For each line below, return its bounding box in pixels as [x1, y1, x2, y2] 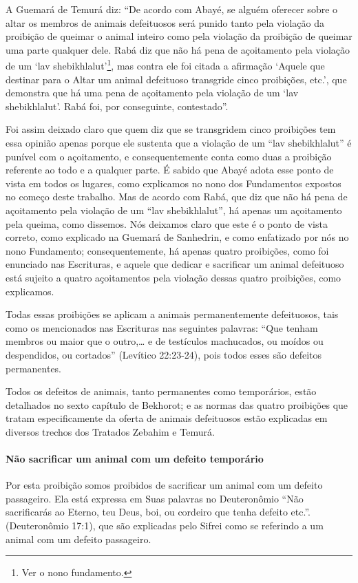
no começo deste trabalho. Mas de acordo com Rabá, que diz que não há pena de [6, 189, 348, 204]
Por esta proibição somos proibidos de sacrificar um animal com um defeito [6, 478, 323, 492]
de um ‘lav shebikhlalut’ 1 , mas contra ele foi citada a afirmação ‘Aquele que [6, 56, 325, 73]
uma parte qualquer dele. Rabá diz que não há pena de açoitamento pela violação [6, 42, 350, 56]
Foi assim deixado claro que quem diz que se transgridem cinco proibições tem [6, 122, 336, 136]
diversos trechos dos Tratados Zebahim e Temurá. [6, 424, 215, 438]
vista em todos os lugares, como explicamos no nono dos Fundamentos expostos [6, 176, 341, 190]
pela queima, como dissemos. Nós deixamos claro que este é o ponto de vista [6, 216, 328, 231]
